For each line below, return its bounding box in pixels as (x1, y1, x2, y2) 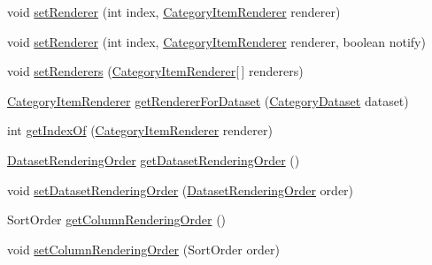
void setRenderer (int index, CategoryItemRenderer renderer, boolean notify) (7, 32, 426, 50)
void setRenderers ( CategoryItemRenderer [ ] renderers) (7, 62, 304, 80)
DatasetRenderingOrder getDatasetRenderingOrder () (7, 150, 300, 169)
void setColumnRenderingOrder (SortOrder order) (7, 239, 280, 258)
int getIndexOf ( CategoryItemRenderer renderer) (7, 121, 273, 140)
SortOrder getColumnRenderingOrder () (7, 210, 227, 229)
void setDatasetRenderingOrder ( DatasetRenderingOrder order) (7, 180, 354, 199)
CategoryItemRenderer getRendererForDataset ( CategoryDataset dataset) (7, 91, 409, 110)
